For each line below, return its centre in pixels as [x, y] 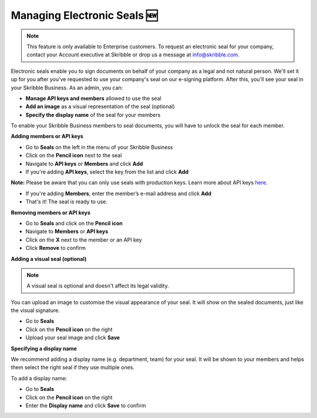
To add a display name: [39, 378]
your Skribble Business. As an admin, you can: [67, 88]
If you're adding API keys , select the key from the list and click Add [107, 172]
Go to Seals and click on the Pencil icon [74, 223]
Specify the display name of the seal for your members [93, 115]
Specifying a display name [44, 348]
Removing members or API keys [50, 212]
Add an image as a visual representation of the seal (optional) [100, 106]
